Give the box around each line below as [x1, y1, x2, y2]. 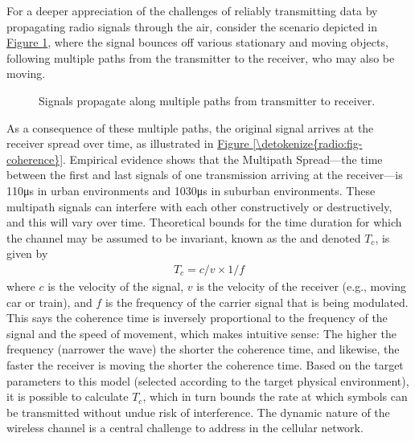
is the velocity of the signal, [47, 277, 184, 294]
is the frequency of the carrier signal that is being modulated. [105, 293, 409, 310]
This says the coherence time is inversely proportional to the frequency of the [6, 309, 388, 326]
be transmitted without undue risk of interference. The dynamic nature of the [6, 403, 390, 420]
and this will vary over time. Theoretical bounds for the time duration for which [6, 214, 402, 231]
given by [6, 245, 48, 262]
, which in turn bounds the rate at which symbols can [142, 388, 408, 405]
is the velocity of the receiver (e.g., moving [196, 277, 406, 294]
